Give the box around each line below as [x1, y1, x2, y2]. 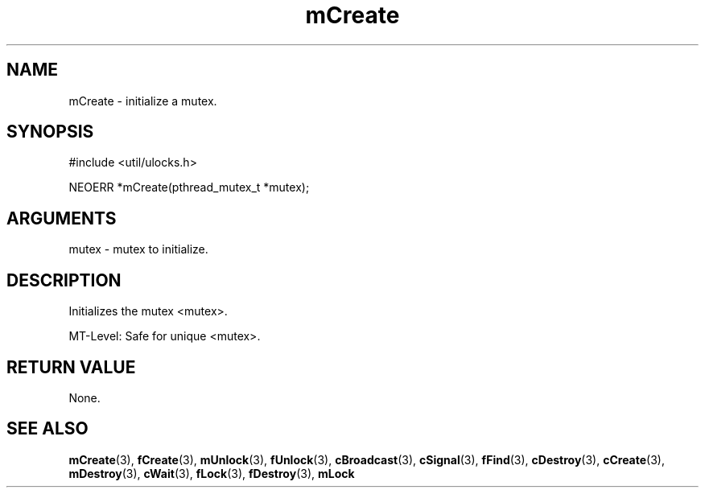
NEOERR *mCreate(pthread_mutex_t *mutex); [68, 180, 310, 195]
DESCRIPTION [6, 270, 122, 290]
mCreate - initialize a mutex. [68, 93, 217, 108]
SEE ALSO [6, 418, 89, 439]
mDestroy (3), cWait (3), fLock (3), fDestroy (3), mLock [68, 466, 355, 480]
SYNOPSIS [6, 121, 94, 142]
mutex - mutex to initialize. [68, 242, 208, 257]
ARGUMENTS [6, 208, 117, 228]
